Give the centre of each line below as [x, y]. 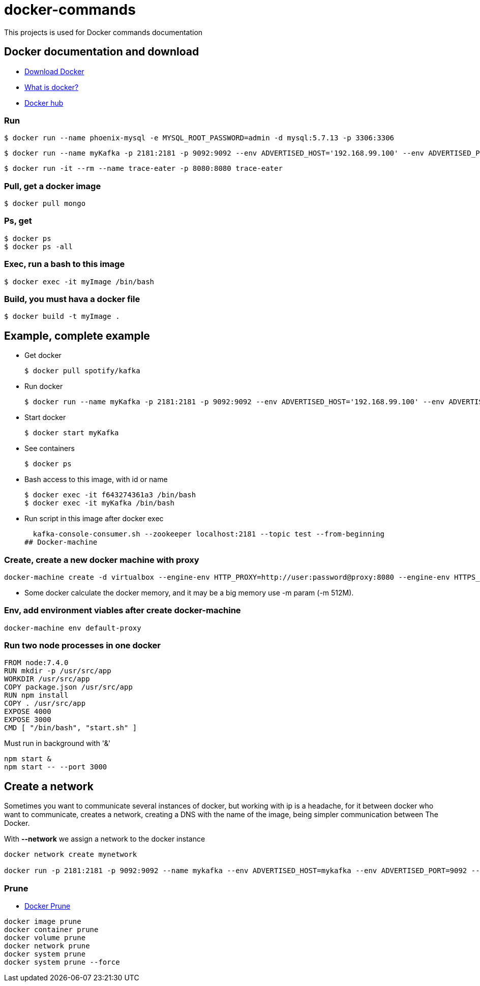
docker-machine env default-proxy [73, 628]
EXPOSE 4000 [28, 712]
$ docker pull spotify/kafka [82, 371]
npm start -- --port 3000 [56, 767]
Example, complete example [77, 336]
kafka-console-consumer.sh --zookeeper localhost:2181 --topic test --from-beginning [209, 534]
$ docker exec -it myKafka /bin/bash [100, 503]
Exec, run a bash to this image [65, 264]
